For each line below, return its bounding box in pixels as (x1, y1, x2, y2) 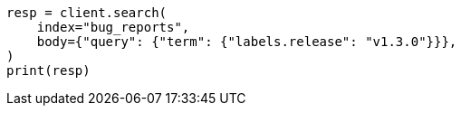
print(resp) (6, 63, 91, 78)
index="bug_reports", (36, 20, 190, 34)
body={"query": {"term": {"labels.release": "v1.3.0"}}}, (36, 34, 457, 49)
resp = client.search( (6, 5, 168, 20)
